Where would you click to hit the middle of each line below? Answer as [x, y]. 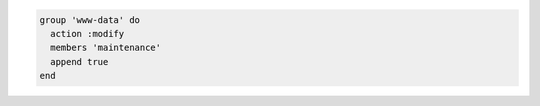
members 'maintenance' [106, 48]
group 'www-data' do [89, 19]
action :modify [87, 33]
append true [79, 61]
